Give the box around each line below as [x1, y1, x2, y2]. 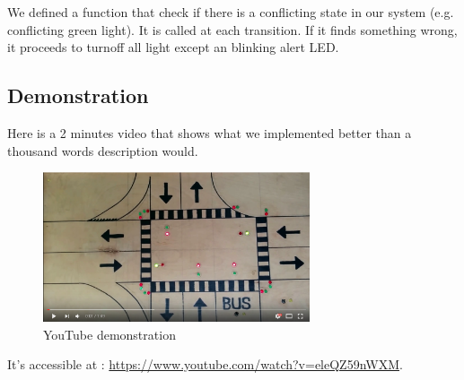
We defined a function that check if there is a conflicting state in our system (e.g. [7, 3, 454, 21]
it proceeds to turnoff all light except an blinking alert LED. [7, 38, 339, 56]
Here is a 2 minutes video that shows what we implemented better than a [7, 123, 412, 142]
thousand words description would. [7, 141, 198, 160]
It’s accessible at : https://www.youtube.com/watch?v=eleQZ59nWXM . [7, 355, 403, 374]
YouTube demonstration [43, 324, 176, 343]
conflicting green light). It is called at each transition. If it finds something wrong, [7, 20, 458, 39]
